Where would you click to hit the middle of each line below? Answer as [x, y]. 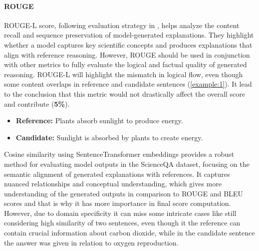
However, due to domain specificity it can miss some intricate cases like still [120, 213]
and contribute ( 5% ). [37, 103]
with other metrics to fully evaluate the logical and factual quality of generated [125, 64]
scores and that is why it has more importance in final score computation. [117, 203]
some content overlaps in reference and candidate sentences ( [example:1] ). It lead [128, 84]
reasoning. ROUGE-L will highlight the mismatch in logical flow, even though [123, 74]
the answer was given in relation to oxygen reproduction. [91, 242]
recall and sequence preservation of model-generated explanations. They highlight [129, 35]
